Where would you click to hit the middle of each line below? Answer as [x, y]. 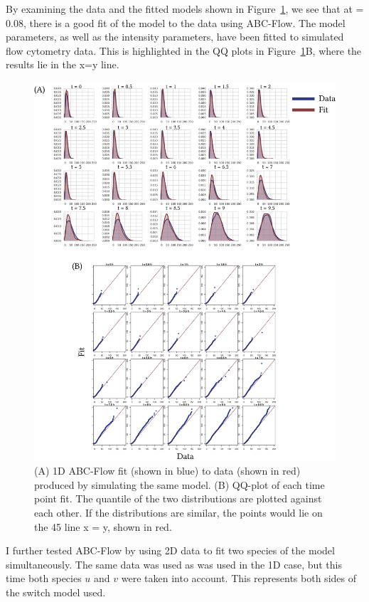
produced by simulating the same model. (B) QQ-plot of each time [180, 484]
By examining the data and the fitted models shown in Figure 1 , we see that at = [185, 9]
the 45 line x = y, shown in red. [103, 526]
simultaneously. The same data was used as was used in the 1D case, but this [174, 564]
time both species [44, 578]
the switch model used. [56, 592]
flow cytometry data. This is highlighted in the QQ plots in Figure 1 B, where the [184, 50]
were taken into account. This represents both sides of [239, 578]
